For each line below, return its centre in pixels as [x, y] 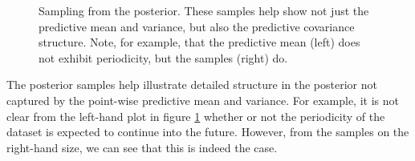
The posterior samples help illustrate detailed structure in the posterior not [192, 85]
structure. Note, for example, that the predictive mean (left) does [199, 42]
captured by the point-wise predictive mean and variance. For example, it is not [203, 100]
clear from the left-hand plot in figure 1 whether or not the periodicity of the [196, 116]
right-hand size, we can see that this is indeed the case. [142, 147]
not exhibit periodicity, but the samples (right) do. [163, 57]
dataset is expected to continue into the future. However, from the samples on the [208, 132]
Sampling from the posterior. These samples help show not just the [204, 10]
